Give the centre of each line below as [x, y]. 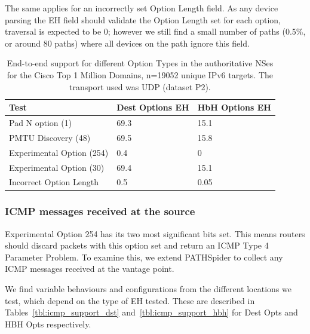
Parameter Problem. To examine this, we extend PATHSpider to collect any [144, 257]
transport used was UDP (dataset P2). [140, 86]
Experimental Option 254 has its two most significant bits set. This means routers [155, 233]
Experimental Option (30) [57, 167]
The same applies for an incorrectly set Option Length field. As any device [142, 8]
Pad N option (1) [41, 122]
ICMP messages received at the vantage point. [90, 269]
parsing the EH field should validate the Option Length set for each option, [143, 19]
